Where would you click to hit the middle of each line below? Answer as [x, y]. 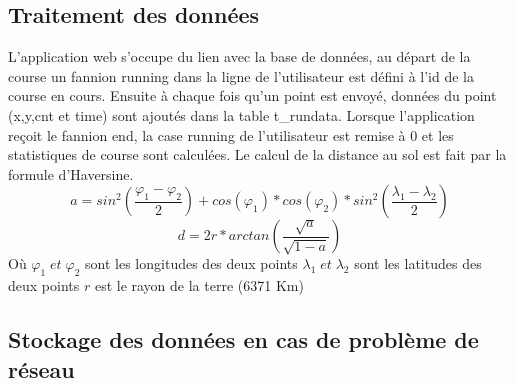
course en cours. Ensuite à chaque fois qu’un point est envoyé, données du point [252, 95]
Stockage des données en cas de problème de [243, 339]
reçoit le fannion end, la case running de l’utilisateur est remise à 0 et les [231, 134]
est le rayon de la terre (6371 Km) [199, 285]
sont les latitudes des [418, 263]
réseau [41, 368]
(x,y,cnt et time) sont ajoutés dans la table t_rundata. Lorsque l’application [241, 114]
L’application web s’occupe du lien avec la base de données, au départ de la [239, 56]
